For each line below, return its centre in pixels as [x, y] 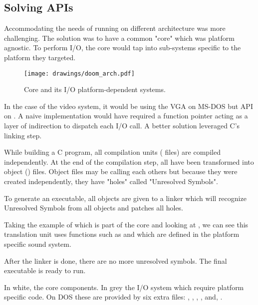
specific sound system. [38, 244]
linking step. [23, 135]
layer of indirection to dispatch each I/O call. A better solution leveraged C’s [122, 126]
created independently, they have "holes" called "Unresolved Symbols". [111, 181]
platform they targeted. [40, 57]
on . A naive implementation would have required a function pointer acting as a [126, 116]
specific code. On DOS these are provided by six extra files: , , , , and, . [113, 297]
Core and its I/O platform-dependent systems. [95, 89]
